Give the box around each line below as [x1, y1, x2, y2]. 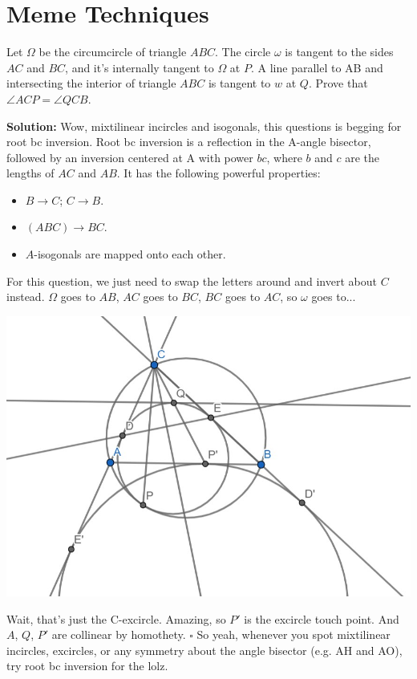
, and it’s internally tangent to [65, 59, 214, 75]
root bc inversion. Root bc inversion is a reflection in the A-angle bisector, [6, 133, 371, 150]
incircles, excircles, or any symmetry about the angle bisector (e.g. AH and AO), [6, 641, 403, 658]
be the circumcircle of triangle [38, 43, 187, 60]
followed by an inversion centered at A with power [6, 148, 253, 165]
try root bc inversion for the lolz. [6, 657, 168, 674]
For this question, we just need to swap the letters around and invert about [6, 272, 377, 289]
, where [266, 148, 302, 165]
